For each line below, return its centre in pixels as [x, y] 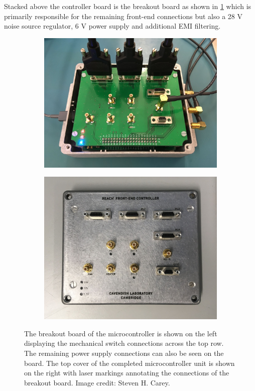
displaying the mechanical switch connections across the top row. [124, 343]
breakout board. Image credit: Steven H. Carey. [97, 382]
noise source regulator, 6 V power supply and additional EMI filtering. [112, 26]
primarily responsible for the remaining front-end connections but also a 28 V [123, 16]
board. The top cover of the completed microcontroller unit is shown [130, 363]
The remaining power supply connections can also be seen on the [124, 353]
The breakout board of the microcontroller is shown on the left [121, 333]
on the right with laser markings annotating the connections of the [127, 373]
